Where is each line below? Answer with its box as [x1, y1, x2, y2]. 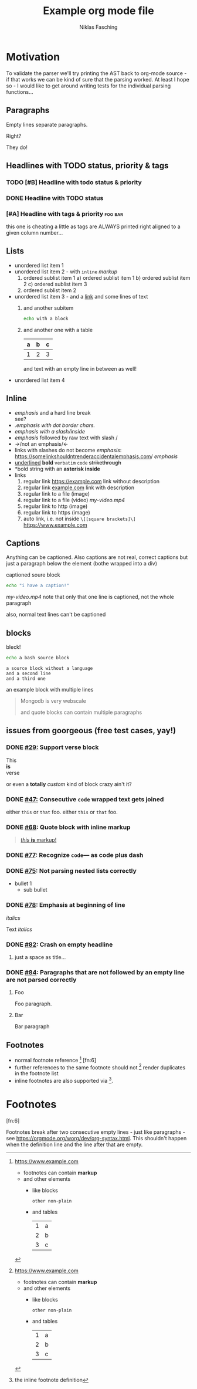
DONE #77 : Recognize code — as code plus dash [6, 851, 144, 859]
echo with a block [23, 316, 69, 321]
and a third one [6, 676, 46, 682]
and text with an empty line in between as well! [23, 365, 137, 372]
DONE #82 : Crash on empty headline [6, 940, 113, 948]
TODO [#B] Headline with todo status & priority [6, 178, 142, 186]
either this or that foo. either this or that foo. [6, 808, 118, 815]
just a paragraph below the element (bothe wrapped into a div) [6, 560, 157, 567]
